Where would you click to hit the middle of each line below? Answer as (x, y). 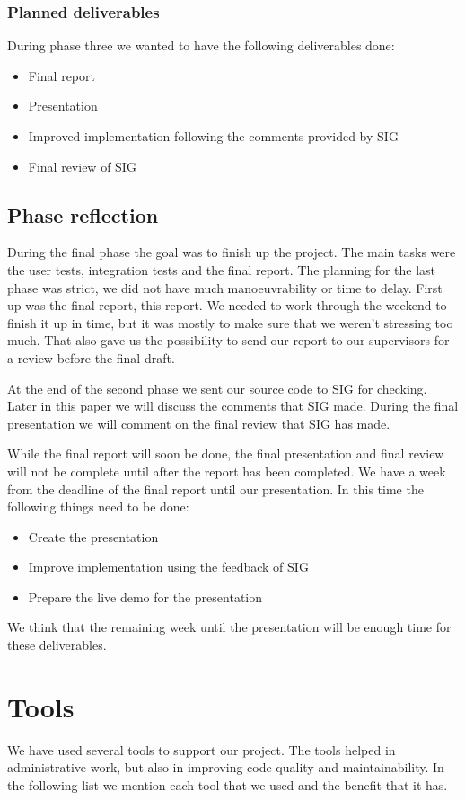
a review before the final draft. (91, 357)
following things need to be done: (98, 507)
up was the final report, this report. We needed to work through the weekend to (227, 305)
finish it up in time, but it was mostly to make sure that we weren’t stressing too (230, 322)
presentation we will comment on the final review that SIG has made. (199, 423)
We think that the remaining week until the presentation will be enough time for (229, 627)
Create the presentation (93, 536)
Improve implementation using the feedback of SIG (168, 567)
